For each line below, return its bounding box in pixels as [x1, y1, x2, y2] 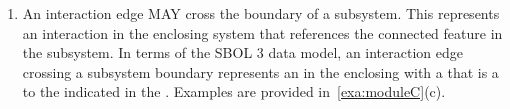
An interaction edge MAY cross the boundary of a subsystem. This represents [22, 3, 500, 23]
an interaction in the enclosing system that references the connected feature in [22, 22, 503, 43]
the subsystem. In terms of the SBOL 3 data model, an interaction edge [22, 42, 463, 63]
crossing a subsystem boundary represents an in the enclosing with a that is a [22, 61, 499, 82]
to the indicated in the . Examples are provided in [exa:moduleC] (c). [22, 81, 446, 102]
